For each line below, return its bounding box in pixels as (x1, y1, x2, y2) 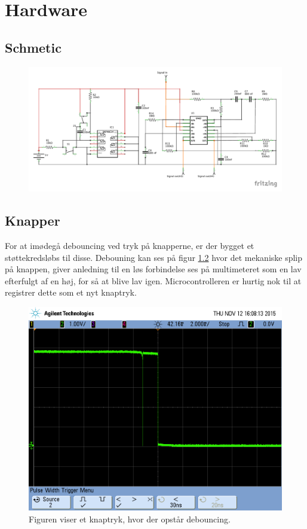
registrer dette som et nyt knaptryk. (5, 286, 137, 299)
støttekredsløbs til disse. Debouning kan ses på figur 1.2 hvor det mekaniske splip (5, 251, 303, 263)
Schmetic (5, 38, 62, 56)
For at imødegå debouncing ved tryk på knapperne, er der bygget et (5, 239, 254, 252)
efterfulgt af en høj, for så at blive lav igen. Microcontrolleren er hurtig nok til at (5, 274, 302, 287)
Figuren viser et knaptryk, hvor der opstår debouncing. (29, 512, 231, 525)
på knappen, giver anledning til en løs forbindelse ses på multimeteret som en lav (5, 263, 302, 275)
